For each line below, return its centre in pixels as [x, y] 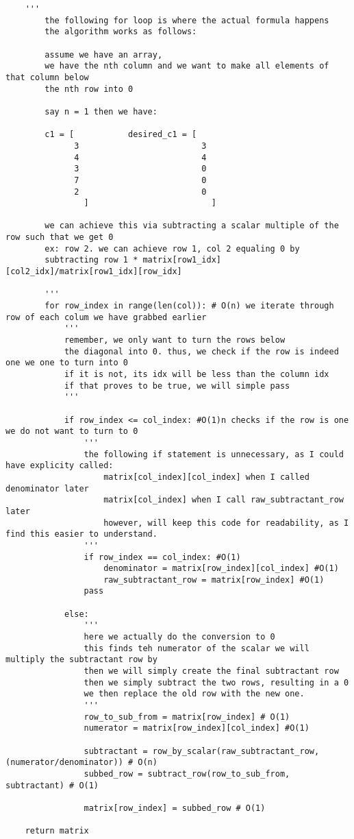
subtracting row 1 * [91, 260]
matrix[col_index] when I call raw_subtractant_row [224, 500]
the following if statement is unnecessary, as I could [214, 454]
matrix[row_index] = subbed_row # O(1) [175, 808]
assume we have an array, [104, 54]
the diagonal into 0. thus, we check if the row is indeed [201, 351]
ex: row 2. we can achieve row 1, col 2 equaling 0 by [172, 248]
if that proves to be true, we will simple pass [177, 386]
